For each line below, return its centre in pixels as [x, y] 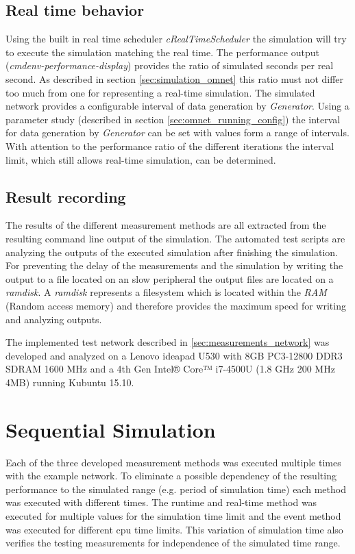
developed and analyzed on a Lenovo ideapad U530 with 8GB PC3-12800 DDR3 [174, 355]
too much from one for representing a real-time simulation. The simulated [160, 92]
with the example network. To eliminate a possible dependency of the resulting [171, 476]
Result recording [66, 196]
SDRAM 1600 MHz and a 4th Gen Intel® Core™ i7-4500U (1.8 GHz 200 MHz [170, 369]
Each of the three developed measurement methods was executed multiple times [173, 462]
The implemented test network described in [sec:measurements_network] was [168, 342]
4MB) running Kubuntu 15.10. [70, 382]
